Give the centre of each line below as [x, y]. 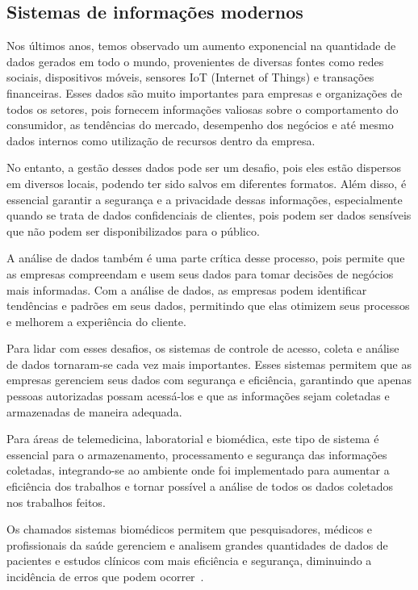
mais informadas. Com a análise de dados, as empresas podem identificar [187, 289]
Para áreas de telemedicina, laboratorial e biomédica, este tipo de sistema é [193, 439]
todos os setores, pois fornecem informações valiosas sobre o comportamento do [203, 109]
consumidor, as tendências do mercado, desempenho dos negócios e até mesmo [200, 125]
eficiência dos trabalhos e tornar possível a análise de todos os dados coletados [200, 486]
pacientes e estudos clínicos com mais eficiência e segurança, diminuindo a [189, 561]
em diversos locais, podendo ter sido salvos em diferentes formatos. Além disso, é [207, 183]
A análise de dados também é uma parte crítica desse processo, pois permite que [206, 258]
